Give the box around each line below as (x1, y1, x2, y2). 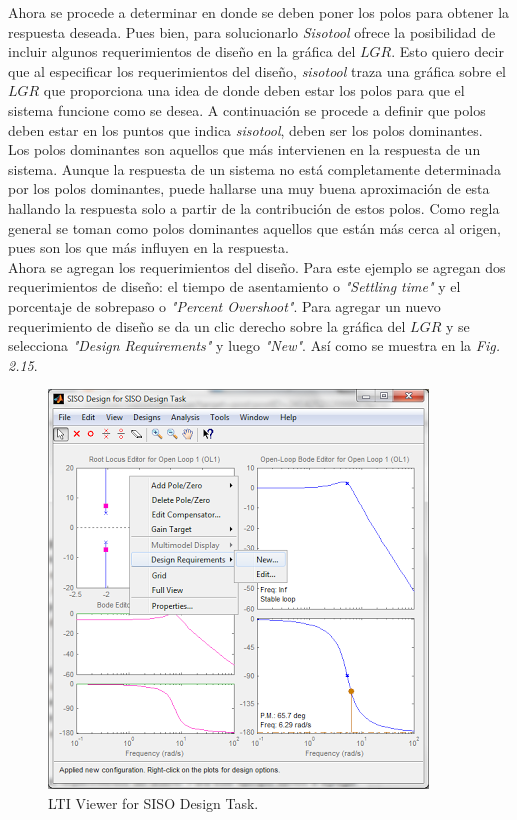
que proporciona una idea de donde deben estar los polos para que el (43, 80, 465, 101)
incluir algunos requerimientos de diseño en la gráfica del (8, 41, 356, 62)
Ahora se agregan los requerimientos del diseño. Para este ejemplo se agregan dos (8, 256, 506, 277)
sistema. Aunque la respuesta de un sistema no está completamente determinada (8, 158, 501, 179)
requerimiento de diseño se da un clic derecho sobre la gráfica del (8, 315, 406, 336)
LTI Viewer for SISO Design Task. (48, 792, 259, 813)
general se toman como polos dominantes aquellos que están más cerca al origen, (8, 217, 501, 238)
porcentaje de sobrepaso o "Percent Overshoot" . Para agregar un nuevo (8, 295, 441, 316)
